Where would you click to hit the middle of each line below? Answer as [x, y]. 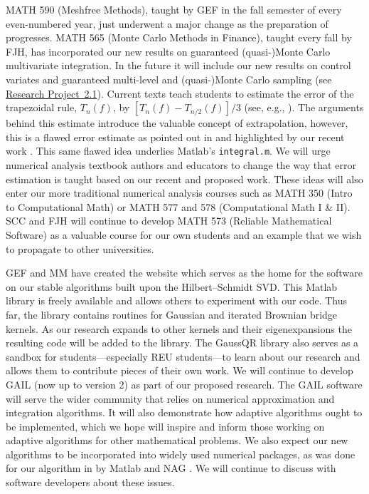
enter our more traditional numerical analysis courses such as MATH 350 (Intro [179, 193]
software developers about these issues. [90, 482]
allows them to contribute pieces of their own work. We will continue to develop [180, 370]
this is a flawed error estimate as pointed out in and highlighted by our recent [175, 137]
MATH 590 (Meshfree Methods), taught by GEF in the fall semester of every [174, 9]
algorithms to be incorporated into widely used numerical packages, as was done [181, 454]
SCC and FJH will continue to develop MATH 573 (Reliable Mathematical [169, 221]
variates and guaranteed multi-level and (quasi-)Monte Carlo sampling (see [169, 79]
